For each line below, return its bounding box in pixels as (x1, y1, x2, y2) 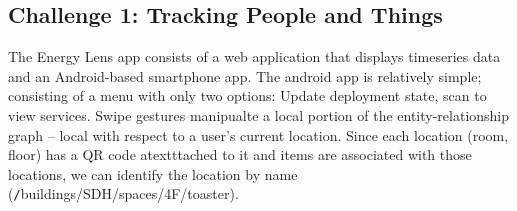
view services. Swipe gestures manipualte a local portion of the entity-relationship (8, 104, 510, 125)
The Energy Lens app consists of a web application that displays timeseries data (8, 46, 501, 67)
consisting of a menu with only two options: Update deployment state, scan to (8, 85, 487, 106)
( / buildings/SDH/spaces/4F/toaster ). (8, 183, 239, 204)
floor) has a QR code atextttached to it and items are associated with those (8, 144, 472, 165)
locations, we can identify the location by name (8, 163, 298, 184)
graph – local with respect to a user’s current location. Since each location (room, (8, 124, 509, 145)
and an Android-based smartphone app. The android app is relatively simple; (8, 65, 482, 86)
